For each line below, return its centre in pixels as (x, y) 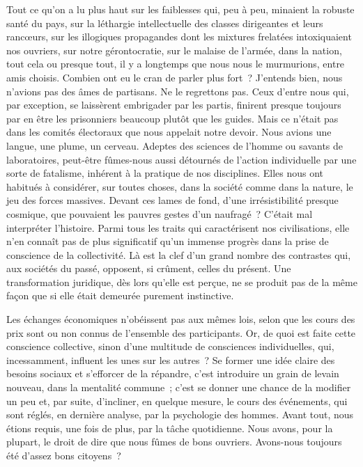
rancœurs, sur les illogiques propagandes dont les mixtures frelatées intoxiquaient (179, 37)
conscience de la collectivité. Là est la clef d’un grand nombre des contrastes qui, (179, 254)
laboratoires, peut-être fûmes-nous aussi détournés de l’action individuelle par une (181, 159)
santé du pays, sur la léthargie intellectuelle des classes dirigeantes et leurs (165, 23)
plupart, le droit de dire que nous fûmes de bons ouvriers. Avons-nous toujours (174, 442)
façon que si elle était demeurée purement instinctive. (120, 295)
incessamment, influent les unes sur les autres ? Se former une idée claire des (171, 359)
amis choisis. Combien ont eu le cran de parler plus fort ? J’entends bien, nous (175, 77)
